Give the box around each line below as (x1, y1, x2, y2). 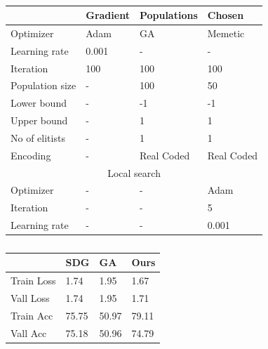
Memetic (207, 25, 245, 40)
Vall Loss (11, 290, 50, 305)
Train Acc (11, 308, 53, 322)
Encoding (11, 147, 51, 162)
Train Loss (11, 273, 56, 288)
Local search (107, 165, 161, 180)
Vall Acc (11, 325, 47, 340)
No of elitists (11, 130, 65, 145)
